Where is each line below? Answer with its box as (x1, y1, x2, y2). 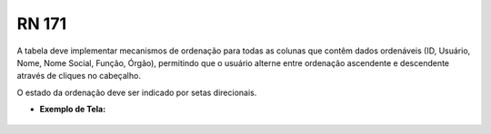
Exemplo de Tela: (39, 104, 106, 115)
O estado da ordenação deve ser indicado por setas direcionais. (16, 87, 257, 98)
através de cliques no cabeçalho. (16, 71, 141, 81)
